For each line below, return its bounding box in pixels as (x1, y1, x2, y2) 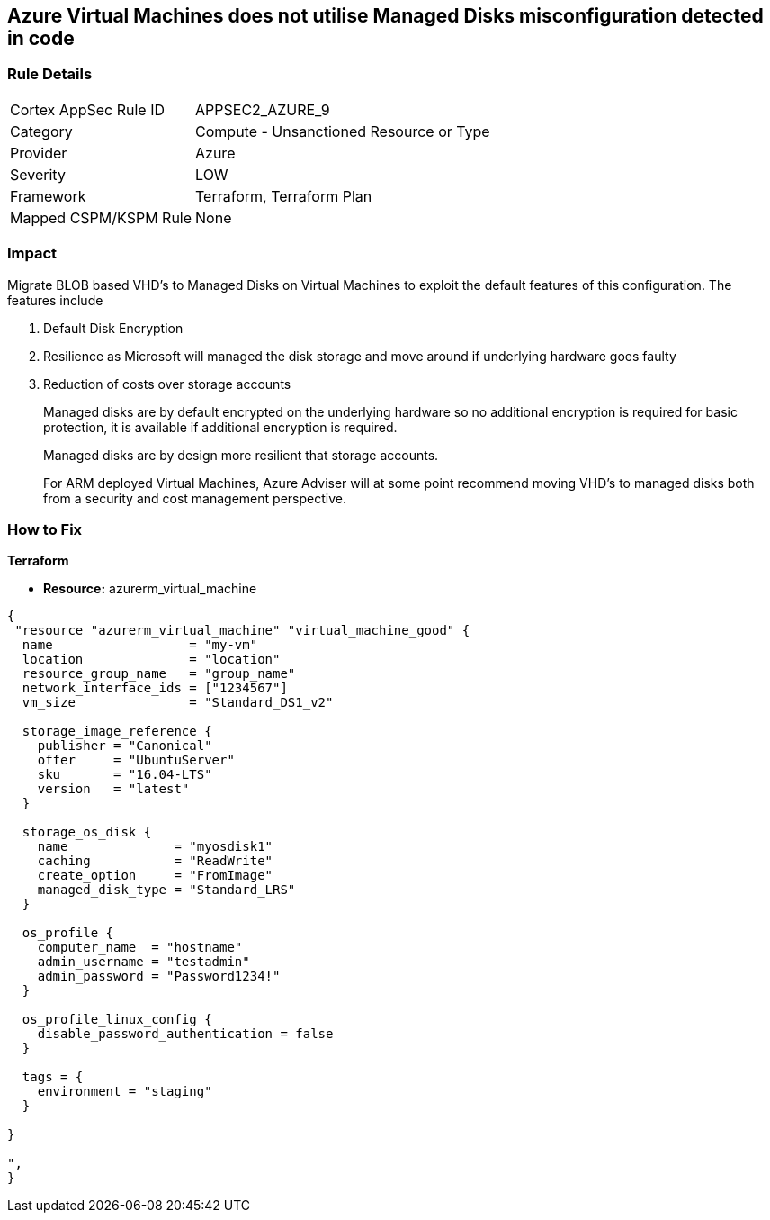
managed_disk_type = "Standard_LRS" (37, 882, 296, 898)
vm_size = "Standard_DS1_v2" (22, 695, 334, 710)
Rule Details (7, 65, 93, 84)
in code (7, 27, 75, 50)
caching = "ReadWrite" (37, 854, 273, 869)
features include (7, 292, 103, 308)
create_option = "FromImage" (37, 868, 273, 883)
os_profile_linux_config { (22, 1012, 212, 1027)
